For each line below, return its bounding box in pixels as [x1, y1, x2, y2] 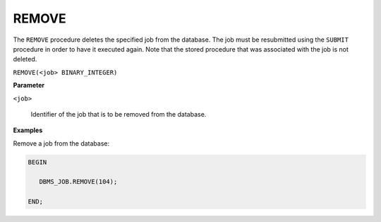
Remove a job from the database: [13, 139, 110, 148]
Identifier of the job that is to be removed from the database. [30, 110, 207, 118]
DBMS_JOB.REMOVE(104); [39, 177, 118, 186]
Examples [13, 126, 43, 134]
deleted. [13, 55, 37, 64]
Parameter [13, 81, 45, 90]
